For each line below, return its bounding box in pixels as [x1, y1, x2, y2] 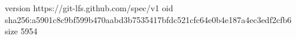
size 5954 [5, 25, 38, 37]
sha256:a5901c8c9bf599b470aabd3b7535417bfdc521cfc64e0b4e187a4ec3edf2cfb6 [5, 13, 292, 25]
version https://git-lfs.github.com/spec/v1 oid [5, 2, 173, 14]
